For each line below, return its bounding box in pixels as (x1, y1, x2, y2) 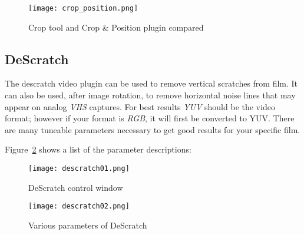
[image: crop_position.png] (28, 4, 138, 12)
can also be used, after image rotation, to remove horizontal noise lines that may (5, 89, 296, 101)
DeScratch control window (28, 181, 123, 193)
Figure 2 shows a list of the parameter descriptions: (5, 143, 191, 155)
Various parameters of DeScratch (28, 219, 147, 231)
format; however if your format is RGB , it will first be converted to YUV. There (5, 112, 295, 124)
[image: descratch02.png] (28, 202, 130, 211)
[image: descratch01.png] (28, 164, 130, 173)
